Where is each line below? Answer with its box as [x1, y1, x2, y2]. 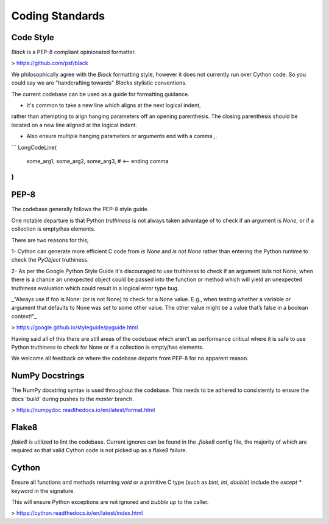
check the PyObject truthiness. [11, 256, 89, 264]
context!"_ [11, 312, 37, 320]
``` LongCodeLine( [11, 144, 57, 151]
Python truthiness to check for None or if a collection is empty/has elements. [11, 343, 204, 351]
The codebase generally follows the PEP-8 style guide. [11, 206, 149, 213]
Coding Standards [11, 9, 105, 23]
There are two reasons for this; [11, 236, 89, 243]
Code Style [11, 32, 54, 43]
